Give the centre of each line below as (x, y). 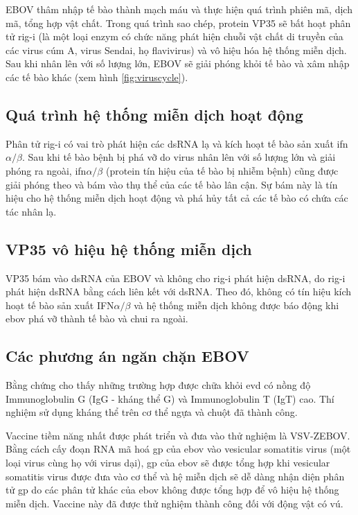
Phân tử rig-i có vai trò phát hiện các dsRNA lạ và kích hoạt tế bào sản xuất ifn (177, 143)
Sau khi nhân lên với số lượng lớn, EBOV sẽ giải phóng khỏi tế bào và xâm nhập (178, 63)
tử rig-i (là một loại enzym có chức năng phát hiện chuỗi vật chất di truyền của (174, 36)
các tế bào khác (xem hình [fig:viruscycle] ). (97, 77)
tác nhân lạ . (31, 211)
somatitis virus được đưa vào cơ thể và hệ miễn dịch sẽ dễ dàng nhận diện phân (175, 476)
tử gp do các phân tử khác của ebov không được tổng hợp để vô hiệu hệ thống (172, 490)
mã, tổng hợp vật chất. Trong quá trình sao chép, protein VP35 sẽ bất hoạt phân (178, 23)
